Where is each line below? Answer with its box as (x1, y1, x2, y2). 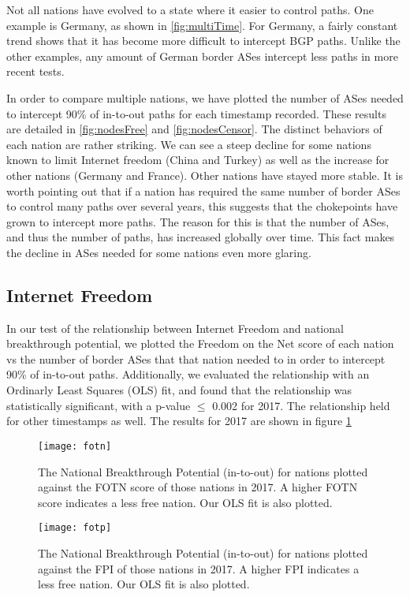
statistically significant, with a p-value (6, 397, 191, 413)
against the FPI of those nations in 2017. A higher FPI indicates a (38, 560, 360, 576)
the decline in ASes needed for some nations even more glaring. (6, 244, 311, 260)
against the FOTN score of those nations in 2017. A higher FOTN (38, 479, 358, 495)
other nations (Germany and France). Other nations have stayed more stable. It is (6, 166, 403, 183)
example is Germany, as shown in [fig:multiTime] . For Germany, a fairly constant (6, 17, 398, 33)
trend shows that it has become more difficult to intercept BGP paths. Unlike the (6, 32, 401, 49)
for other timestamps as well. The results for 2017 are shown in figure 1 (6, 412, 352, 429)
